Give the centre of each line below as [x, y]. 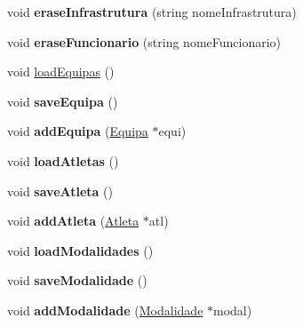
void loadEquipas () [61, 72]
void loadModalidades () [80, 250]
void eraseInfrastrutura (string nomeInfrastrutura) [152, 12]
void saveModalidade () [77, 280]
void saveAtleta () [60, 191]
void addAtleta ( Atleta [73, 221]
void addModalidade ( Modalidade [105, 310]
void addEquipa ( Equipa [78, 131]
